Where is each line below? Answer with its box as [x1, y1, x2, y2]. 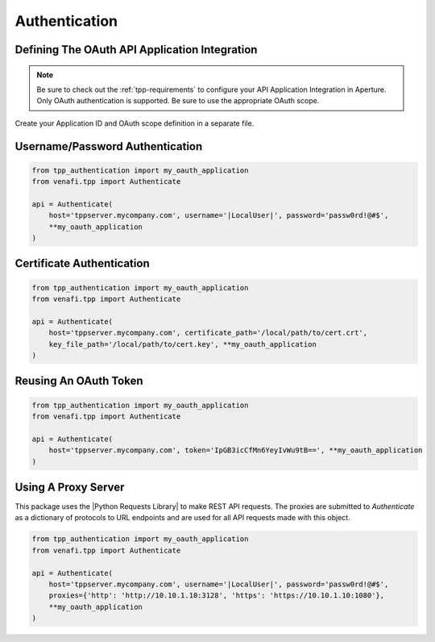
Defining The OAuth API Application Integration [14, 43, 258, 56]
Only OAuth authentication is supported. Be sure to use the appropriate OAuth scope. [36, 96, 320, 106]
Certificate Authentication [14, 256, 150, 270]
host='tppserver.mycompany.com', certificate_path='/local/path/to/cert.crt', [48, 328, 368, 338]
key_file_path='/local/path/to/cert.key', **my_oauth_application [48, 340, 317, 348]
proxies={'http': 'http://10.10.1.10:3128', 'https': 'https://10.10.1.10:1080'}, [48, 591, 385, 600]
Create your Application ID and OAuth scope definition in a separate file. [14, 118, 255, 128]
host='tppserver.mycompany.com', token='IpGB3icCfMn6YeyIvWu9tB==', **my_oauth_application [48, 446, 423, 455]
